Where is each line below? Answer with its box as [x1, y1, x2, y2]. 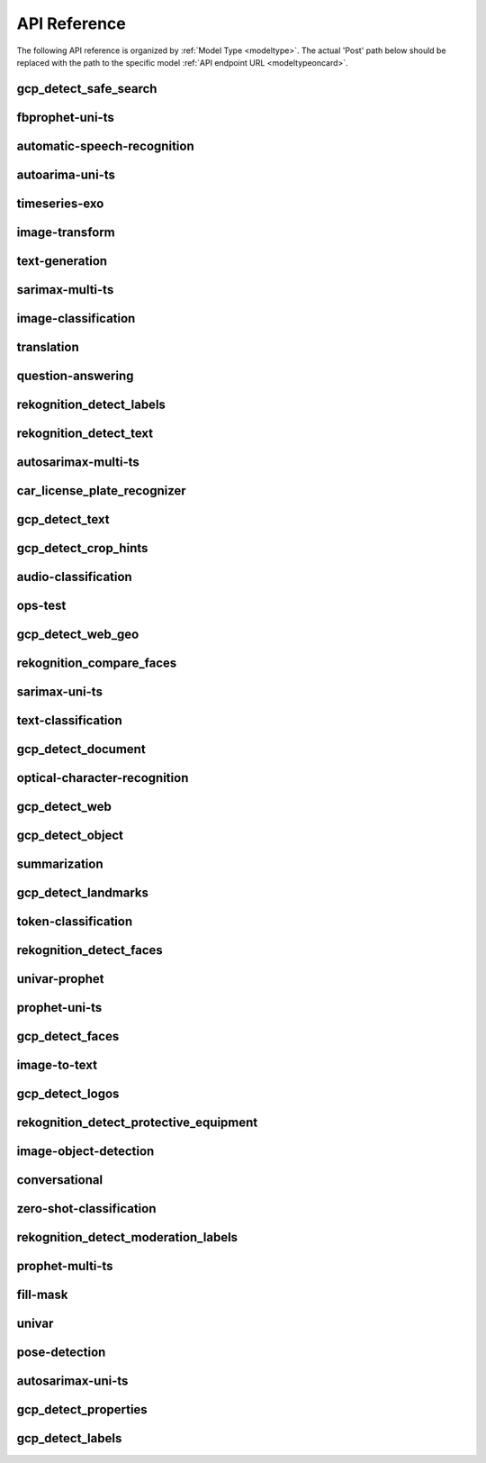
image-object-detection [16, 1144, 155, 1159]
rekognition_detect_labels [16, 396, 166, 412]
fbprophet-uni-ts [16, 109, 114, 125]
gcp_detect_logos [16, 1086, 120, 1102]
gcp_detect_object [16, 828, 124, 843]
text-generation [16, 253, 108, 268]
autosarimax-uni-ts [16, 1374, 129, 1389]
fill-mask [16, 1287, 68, 1303]
